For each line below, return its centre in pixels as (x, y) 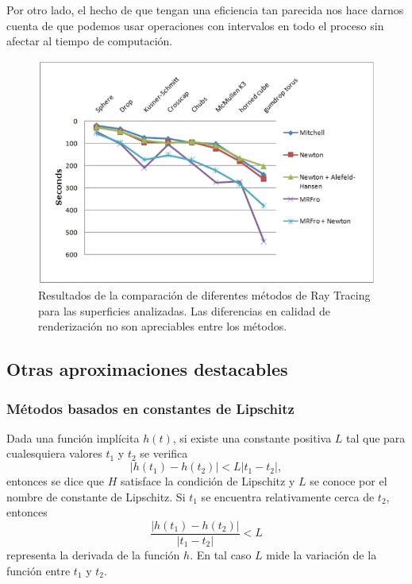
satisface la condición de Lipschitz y (208, 481)
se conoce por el (348, 481)
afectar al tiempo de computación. (90, 41)
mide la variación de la (322, 554)
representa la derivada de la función (93, 554)
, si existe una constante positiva (252, 437)
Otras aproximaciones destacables (147, 369)
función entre (39, 570)
